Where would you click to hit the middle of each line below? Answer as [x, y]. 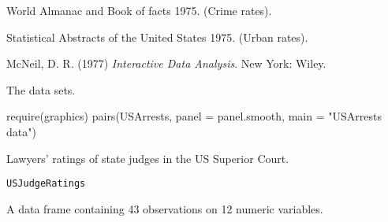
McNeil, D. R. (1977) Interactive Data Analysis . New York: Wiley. [166, 63]
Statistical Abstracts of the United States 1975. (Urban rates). [157, 37]
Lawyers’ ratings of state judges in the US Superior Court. [148, 158]
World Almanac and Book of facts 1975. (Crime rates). [139, 10]
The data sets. [41, 89]
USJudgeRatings [46, 184]
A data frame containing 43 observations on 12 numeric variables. [165, 208]
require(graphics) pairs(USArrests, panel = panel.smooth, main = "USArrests [194, 116]
